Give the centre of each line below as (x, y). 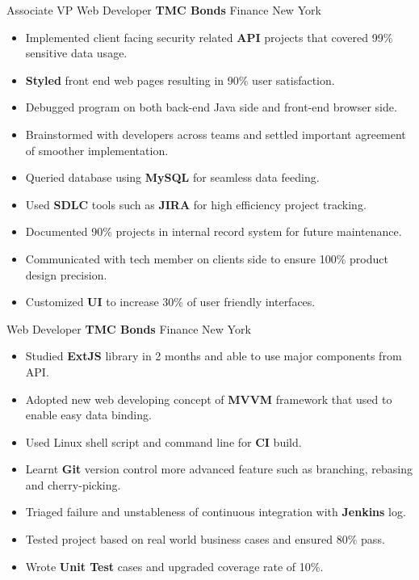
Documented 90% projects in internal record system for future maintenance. (214, 231)
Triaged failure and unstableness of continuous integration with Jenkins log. (216, 512)
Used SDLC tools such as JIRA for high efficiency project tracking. (196, 204)
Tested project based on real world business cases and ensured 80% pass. (205, 539)
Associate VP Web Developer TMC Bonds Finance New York (164, 10)
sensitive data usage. (76, 53)
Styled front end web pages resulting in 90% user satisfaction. (180, 80)
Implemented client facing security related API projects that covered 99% (209, 37)
